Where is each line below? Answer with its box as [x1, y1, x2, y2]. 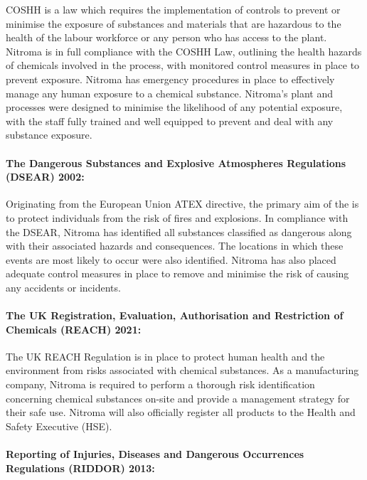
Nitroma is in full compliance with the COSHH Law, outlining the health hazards [6, 43, 362, 58]
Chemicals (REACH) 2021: [6, 321, 142, 336]
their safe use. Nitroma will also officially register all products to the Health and [6, 405, 356, 420]
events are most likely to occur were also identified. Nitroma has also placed [6, 252, 336, 267]
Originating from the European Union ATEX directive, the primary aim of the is [6, 196, 359, 211]
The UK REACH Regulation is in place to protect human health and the [6, 348, 325, 363]
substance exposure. [6, 127, 92, 142]
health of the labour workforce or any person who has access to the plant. [6, 30, 327, 45]
